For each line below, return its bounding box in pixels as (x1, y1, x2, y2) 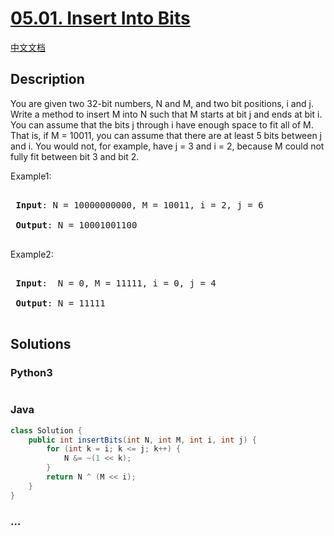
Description (10, 71, 85, 88)
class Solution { (10, 425, 83, 436)
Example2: (10, 248, 54, 260)
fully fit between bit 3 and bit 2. (10, 150, 140, 162)
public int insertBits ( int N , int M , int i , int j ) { (28, 435, 257, 445)
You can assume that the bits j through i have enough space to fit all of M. (10, 118, 314, 131)
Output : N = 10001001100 (15, 219, 138, 231)
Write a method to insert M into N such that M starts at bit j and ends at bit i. (10, 108, 323, 120)
